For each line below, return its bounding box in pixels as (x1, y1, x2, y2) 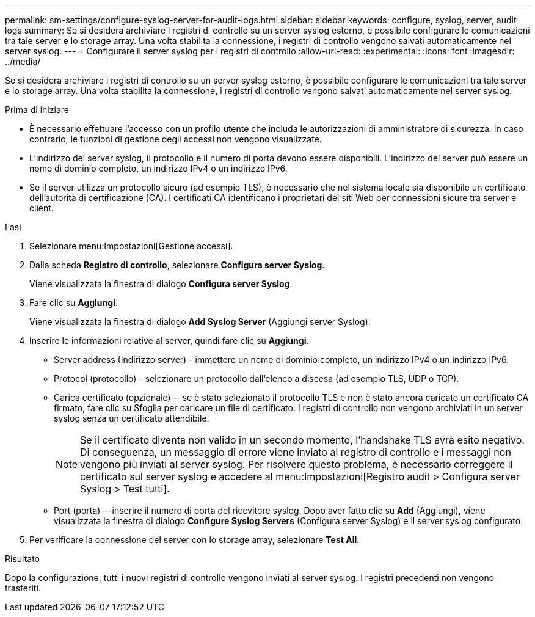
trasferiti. (5, 583, 41, 593)
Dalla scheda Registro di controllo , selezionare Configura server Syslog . (29, 260, 325, 270)
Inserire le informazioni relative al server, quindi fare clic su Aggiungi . (29, 335, 309, 346)
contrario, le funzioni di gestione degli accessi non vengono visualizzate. (29, 134, 322, 144)
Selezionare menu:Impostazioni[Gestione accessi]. (29, 241, 233, 251)
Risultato (5, 553, 40, 564)
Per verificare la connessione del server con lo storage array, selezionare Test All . (29, 535, 360, 545)
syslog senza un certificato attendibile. (54, 413, 209, 423)
